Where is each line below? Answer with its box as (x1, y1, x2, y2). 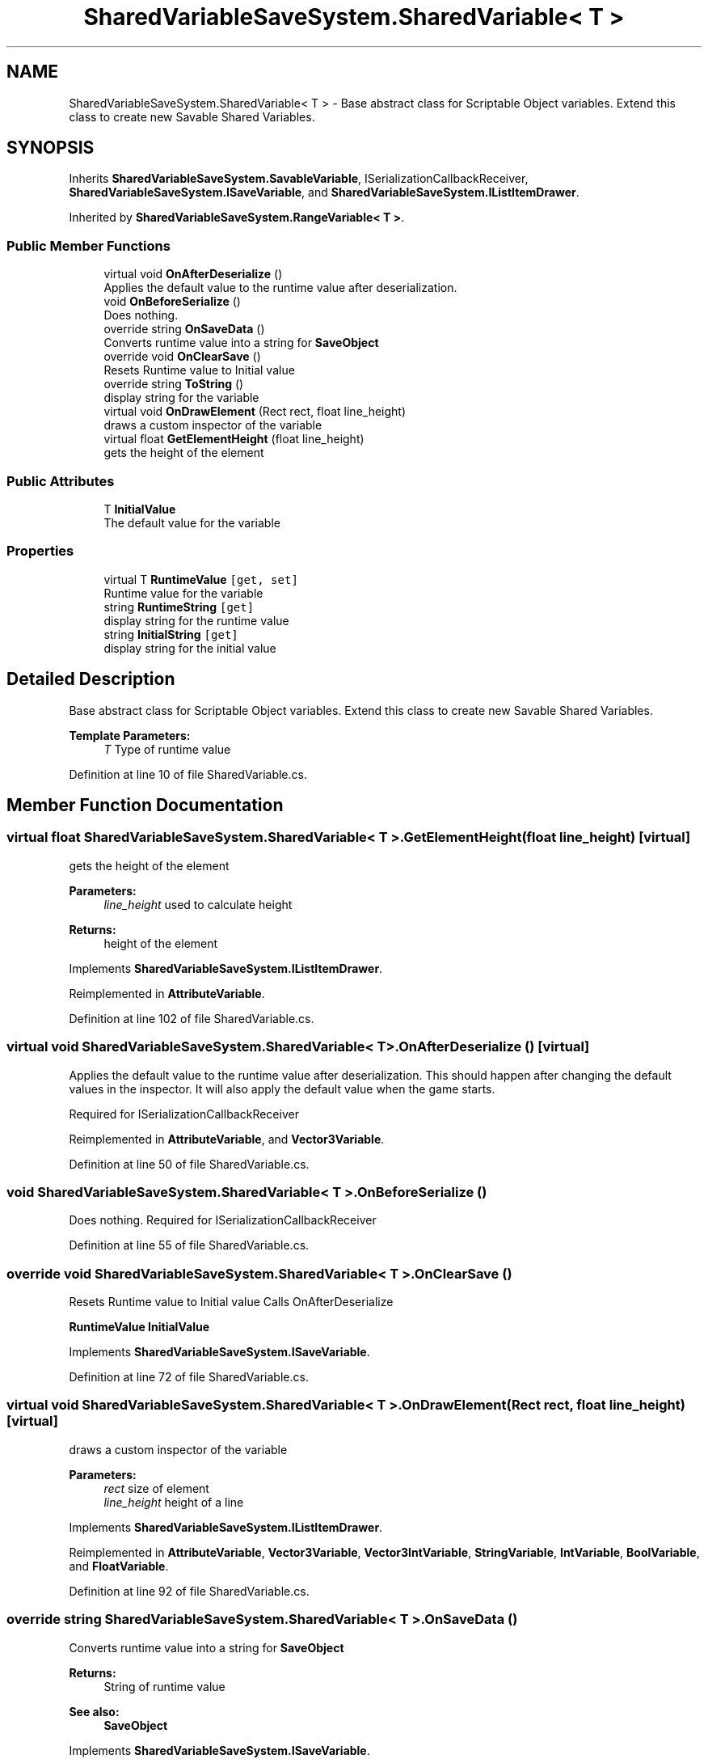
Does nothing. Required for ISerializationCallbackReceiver (69, 1213, 377, 1228)
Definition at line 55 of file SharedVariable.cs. (69, 1238, 310, 1253)
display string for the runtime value (103, 613, 289, 628)
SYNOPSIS (6, 137, 95, 159)
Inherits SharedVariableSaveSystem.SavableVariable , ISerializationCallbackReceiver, (69, 171, 529, 186)
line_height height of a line (103, 1495, 244, 1509)
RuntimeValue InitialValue (69, 1320, 210, 1334)
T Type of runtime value (103, 742, 231, 756)
